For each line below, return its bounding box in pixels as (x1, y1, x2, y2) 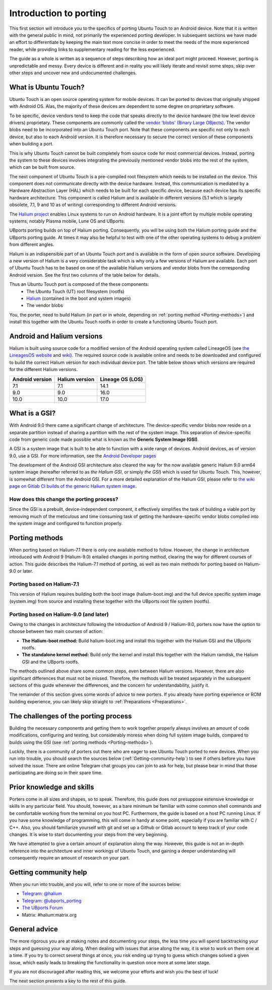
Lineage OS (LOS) (100, 376, 143, 383)
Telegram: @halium (22, 891, 62, 897)
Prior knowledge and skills (9, 783, 94, 791)
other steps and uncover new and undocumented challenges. (9, 70, 137, 76)
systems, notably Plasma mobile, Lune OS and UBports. (9, 218, 125, 224)
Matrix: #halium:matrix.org (22, 912, 77, 918)
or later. (17, 568, 33, 574)
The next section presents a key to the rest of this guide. (9, 978, 127, 984)
